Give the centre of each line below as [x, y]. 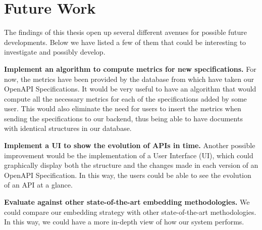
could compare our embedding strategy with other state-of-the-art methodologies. [130, 212]
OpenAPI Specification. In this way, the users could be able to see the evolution [128, 175]
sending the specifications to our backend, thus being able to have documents [123, 118]
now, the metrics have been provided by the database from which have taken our [129, 79]
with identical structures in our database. [68, 128]
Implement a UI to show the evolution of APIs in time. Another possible [130, 145]
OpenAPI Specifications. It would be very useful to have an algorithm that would [130, 89]
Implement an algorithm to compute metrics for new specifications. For [130, 68]
